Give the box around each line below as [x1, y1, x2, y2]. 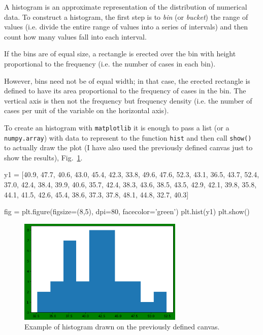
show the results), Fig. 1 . [4, 152, 83, 162]
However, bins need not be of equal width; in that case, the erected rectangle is [4, 75, 250, 86]
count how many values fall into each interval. [4, 31, 147, 42]
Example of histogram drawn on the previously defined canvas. [24, 321, 220, 332]
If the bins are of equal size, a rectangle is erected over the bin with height [4, 48, 236, 59]
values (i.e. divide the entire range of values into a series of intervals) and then [4, 21, 248, 32]
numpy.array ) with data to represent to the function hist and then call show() [4, 132, 252, 143]
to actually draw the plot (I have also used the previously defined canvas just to [4, 142, 253, 153]
